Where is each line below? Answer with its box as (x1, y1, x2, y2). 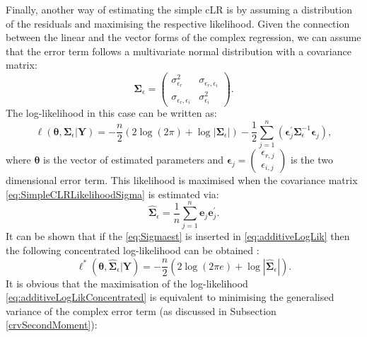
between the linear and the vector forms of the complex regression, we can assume (6, 30, 361, 45)
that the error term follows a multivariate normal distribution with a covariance (6, 43, 351, 58)
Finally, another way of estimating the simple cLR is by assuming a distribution (6, 2, 352, 16)
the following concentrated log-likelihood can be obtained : (6, 243, 260, 258)
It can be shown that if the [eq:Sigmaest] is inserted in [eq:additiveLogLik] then (6, 229, 350, 244)
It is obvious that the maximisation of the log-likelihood (6, 275, 248, 290)
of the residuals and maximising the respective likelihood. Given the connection (6, 16, 350, 30)
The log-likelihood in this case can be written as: (6, 105, 217, 120)
